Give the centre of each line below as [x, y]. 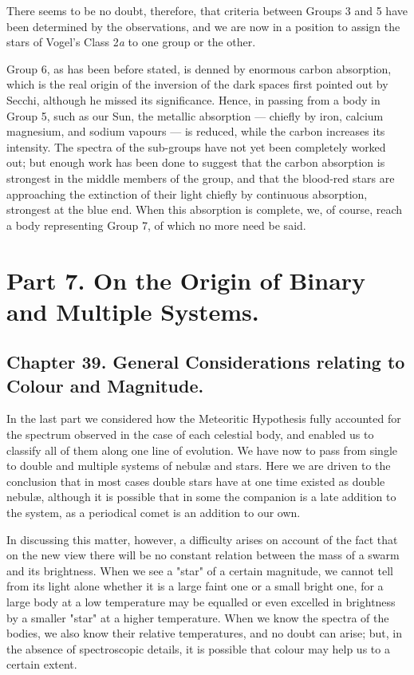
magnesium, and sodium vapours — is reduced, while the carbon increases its [196, 131]
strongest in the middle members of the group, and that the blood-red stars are [201, 178]
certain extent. [42, 664]
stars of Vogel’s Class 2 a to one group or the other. [131, 42]
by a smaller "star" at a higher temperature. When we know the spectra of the [198, 617]
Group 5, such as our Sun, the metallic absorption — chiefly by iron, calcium [195, 115]
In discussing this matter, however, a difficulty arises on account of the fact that [202, 539]
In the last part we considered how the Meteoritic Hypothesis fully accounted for [204, 418]
